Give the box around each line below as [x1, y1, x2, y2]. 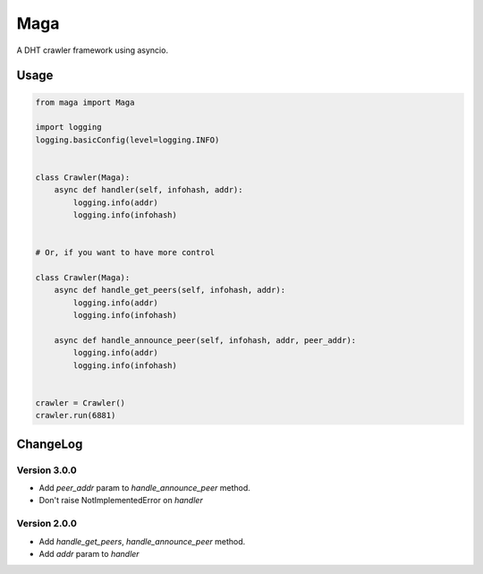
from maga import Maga [35, 97, 135, 107]
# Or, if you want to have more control [35, 247, 215, 258]
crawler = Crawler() [35, 398, 125, 407]
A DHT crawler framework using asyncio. [16, 45, 169, 56]
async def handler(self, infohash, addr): [54, 184, 243, 195]
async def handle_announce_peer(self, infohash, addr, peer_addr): [54, 335, 357, 345]
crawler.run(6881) [35, 410, 116, 421]
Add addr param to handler [38, 548, 140, 559]
